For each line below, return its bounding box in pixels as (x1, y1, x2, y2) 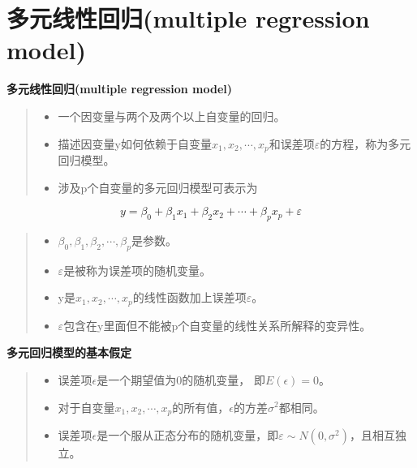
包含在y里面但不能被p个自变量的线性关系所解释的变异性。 (63, 316, 372, 333)
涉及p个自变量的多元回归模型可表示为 (58, 178, 258, 195)
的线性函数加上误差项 (132, 289, 247, 306)
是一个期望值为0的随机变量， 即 (97, 371, 265, 388)
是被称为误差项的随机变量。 (63, 261, 212, 278)
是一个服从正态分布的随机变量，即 (97, 427, 279, 444)
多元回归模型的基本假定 (6, 344, 131, 361)
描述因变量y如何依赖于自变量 (58, 135, 212, 152)
